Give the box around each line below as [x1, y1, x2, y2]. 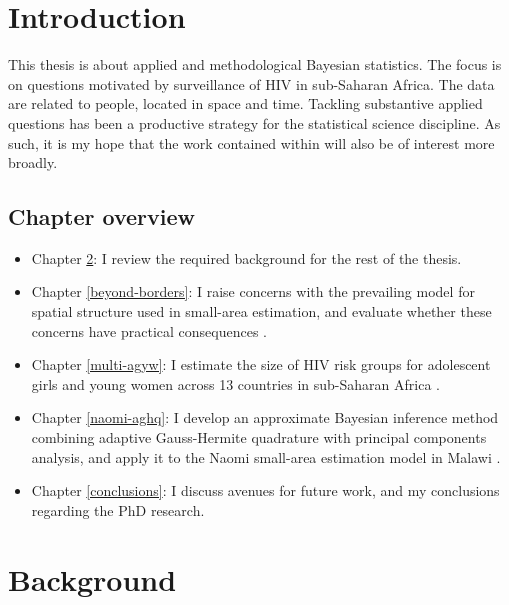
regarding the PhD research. [31, 499, 205, 520]
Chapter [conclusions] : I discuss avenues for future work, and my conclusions [31, 480, 500, 501]
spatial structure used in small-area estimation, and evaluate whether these [31, 301, 492, 322]
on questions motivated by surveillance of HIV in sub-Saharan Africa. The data [8, 73, 495, 94]
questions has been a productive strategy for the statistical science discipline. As [8, 112, 501, 133]
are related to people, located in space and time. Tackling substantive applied [8, 93, 483, 114]
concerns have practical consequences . [31, 320, 267, 341]
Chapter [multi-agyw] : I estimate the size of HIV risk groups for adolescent [31, 354, 491, 375]
